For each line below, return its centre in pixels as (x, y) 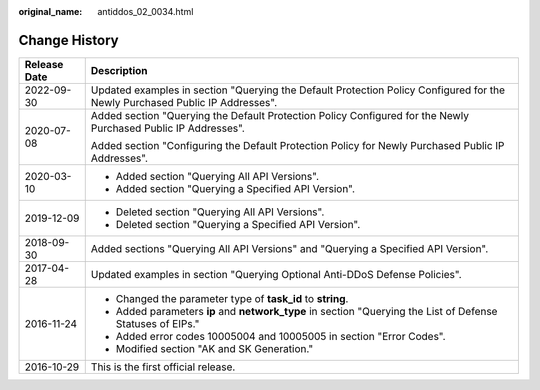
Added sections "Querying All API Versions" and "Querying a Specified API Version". (289, 248)
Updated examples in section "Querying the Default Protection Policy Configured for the (297, 90)
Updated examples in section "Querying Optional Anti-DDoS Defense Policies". (276, 274)
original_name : (50, 11)
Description (119, 70)
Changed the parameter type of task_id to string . (232, 298)
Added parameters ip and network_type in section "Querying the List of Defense (306, 311)
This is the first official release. (163, 367)
